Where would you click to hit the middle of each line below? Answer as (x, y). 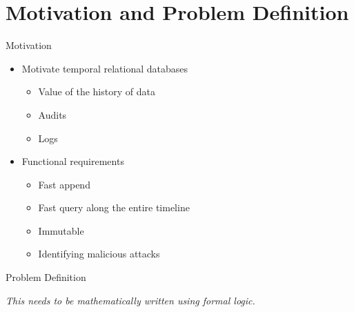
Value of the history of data (97, 91)
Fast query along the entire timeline (114, 207)
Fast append (64, 184)
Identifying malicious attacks (99, 254)
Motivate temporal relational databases (105, 68)
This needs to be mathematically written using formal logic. (130, 300)
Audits (52, 114)
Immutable (61, 230)
